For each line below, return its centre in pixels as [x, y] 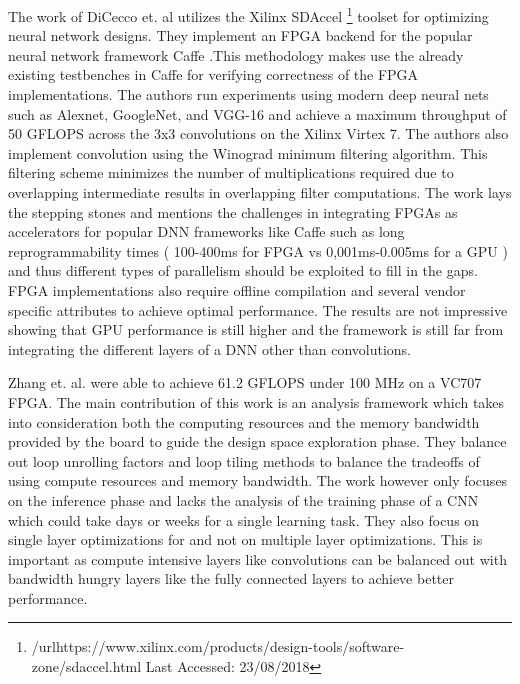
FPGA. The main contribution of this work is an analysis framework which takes [256, 401]
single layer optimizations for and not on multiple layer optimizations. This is [245, 539]
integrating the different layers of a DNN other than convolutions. [210, 348]
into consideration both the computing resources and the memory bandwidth [244, 421]
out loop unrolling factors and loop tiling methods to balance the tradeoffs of [244, 460]
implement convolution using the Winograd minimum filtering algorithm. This [248, 152]
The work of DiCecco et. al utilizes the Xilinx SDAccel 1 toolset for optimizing [248, 14]
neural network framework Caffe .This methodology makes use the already [236, 54]
